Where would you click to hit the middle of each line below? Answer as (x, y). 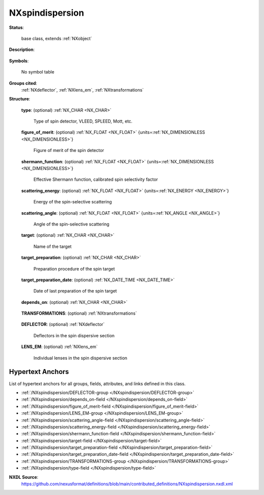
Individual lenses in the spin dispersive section (80, 358)
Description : (22, 49)
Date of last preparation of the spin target (75, 291)
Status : (17, 27)
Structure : (20, 99)
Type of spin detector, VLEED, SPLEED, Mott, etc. (83, 121)
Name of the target (53, 246)
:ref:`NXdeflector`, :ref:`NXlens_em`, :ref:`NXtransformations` (83, 90)
